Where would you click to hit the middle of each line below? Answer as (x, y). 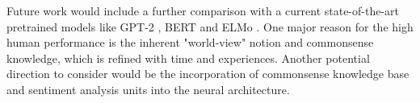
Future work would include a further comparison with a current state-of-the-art (203, 10)
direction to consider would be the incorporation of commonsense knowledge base (208, 74)
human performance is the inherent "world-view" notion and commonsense (190, 42)
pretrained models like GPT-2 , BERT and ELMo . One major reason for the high (210, 26)
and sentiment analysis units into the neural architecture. (148, 89)
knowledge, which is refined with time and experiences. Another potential (188, 58)
